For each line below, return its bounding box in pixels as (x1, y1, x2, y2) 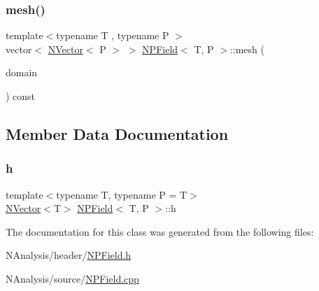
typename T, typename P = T (56, 187, 187, 201)
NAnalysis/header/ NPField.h (6, 248, 132, 262)
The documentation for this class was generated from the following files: (6, 224, 314, 239)
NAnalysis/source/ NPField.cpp (6, 271, 139, 285)
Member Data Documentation (6, 122, 229, 144)
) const (6, 89, 36, 103)
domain (6, 65, 38, 80)
